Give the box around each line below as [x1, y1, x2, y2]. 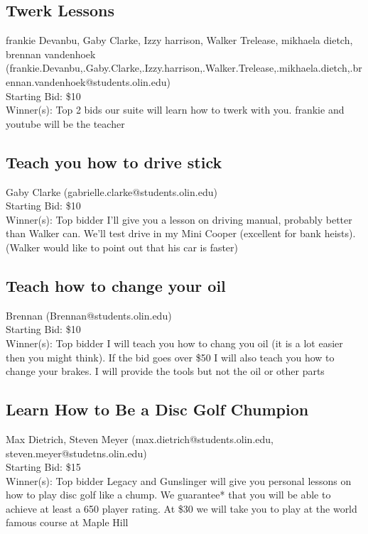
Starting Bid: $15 [6, 459, 81, 474]
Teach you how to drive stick [6, 151, 222, 173]
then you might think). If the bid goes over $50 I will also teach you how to [6, 349, 335, 364]
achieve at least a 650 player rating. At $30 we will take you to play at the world [6, 501, 357, 516]
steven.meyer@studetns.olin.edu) [6, 445, 147, 460]
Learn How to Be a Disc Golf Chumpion [6, 398, 309, 420]
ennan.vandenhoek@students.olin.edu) [6, 74, 171, 89]
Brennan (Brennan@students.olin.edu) [6, 307, 172, 322]
